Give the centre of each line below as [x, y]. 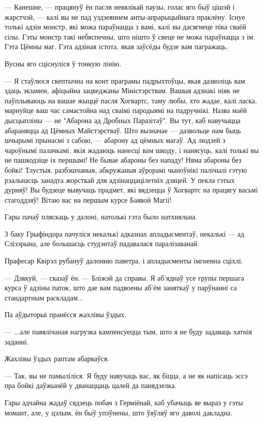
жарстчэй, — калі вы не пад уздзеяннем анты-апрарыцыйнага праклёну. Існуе [125, 16]
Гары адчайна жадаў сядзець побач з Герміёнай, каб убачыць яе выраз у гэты [124, 402]
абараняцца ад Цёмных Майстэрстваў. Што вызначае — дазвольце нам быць [123, 130]
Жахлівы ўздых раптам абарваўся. [57, 358]
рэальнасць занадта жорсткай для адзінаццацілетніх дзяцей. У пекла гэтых [120, 180]
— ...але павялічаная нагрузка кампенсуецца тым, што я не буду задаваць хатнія [128, 332]
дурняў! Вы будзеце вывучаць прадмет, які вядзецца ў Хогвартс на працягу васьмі [131, 190]
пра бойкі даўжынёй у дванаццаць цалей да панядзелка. [91, 385]
